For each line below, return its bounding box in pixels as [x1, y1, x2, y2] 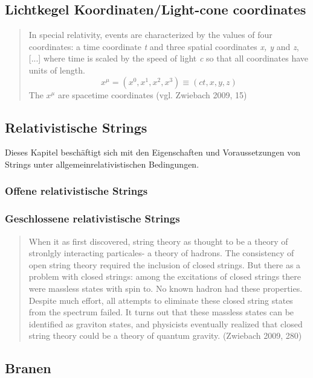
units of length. [28, 63, 85, 76]
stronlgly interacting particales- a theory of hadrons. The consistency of [28, 247, 294, 259]
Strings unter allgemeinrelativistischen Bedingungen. [5, 157, 199, 170]
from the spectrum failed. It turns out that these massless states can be [28, 306, 294, 318]
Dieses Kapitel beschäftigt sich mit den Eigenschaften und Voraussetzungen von [5, 146, 301, 159]
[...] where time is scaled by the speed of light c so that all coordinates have [28, 52, 309, 65]
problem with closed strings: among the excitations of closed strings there [28, 270, 302, 283]
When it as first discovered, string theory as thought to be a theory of [28, 235, 288, 247]
